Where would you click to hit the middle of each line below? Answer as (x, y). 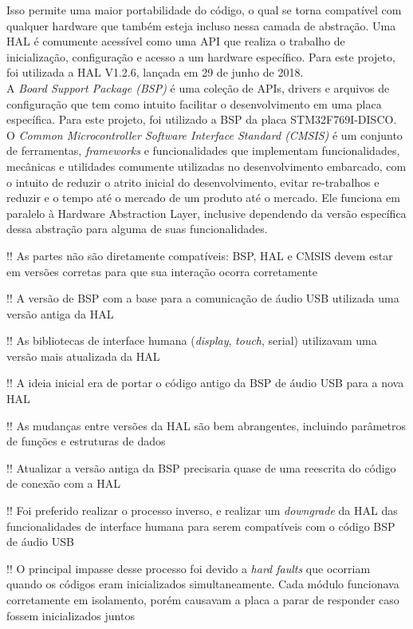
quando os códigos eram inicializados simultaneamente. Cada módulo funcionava (203, 584)
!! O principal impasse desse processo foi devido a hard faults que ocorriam (189, 568)
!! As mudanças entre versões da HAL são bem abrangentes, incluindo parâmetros (206, 425)
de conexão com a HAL (63, 483)
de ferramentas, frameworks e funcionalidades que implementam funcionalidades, (203, 150)
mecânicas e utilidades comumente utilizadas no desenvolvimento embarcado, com (206, 166)
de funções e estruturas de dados (86, 441)
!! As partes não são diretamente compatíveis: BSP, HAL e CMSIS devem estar (200, 255)
